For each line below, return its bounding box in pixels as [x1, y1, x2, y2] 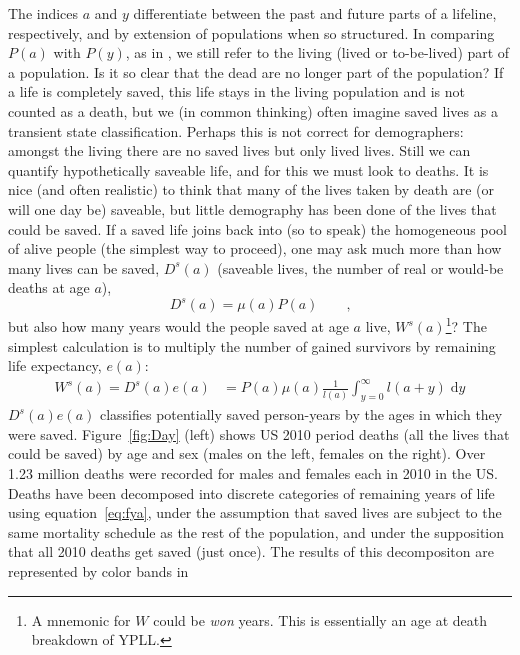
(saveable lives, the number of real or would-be [217, 257, 504, 278]
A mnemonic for [31, 609, 131, 630]
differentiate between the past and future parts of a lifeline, [133, 3, 497, 23]
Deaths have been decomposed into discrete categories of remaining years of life [8, 482, 495, 503]
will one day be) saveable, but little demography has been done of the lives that [8, 198, 497, 219]
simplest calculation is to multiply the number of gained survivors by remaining [8, 335, 496, 356]
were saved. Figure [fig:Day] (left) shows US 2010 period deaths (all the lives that [8, 423, 510, 444]
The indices [8, 3, 79, 23]
